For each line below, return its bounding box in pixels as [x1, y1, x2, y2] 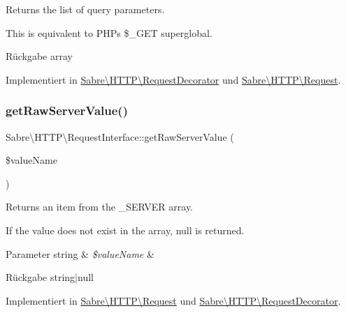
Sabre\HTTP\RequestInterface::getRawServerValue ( [6, 129, 234, 144]
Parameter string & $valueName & [6, 246, 154, 261]
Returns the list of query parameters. [6, 2, 165, 16]
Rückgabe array [6, 49, 73, 63]
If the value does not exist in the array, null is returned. [6, 222, 245, 237]
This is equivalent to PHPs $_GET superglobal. [6, 25, 212, 40]
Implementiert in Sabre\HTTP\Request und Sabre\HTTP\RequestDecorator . [6, 293, 341, 307]
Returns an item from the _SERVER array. [6, 199, 194, 214]
